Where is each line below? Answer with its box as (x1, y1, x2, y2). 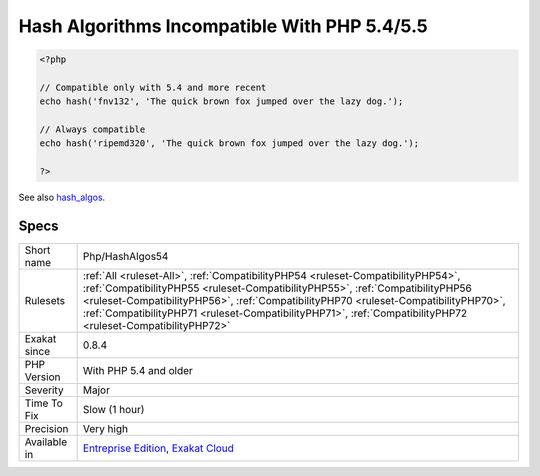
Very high (82, 422, 129, 436)
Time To (24, 396, 64, 410)
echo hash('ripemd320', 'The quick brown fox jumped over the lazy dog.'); (39, 138, 420, 149)
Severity (24, 383, 64, 397)
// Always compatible (39, 124, 146, 135)
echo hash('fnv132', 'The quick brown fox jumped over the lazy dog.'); (39, 96, 404, 107)
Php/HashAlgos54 (82, 250, 169, 264)
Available (24, 435, 68, 449)
